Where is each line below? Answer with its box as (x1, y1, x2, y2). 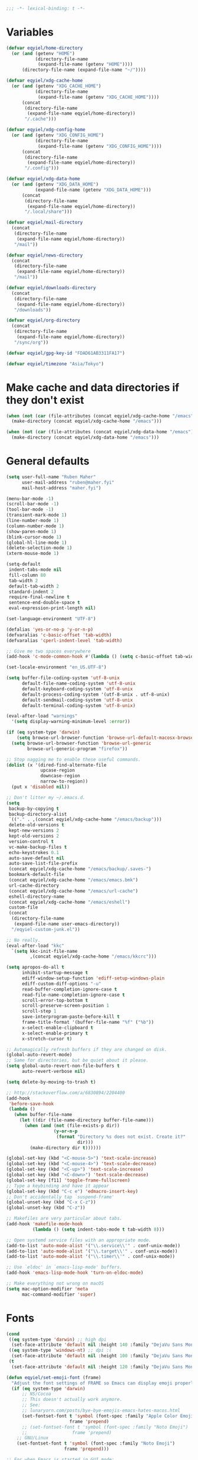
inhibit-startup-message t (21, 970, 88, 976)
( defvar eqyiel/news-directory (6, 252, 83, 258)
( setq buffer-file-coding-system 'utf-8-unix (6, 675, 120, 681)
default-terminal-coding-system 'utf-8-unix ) (21, 702, 136, 709)
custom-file (8, 904, 38, 910)
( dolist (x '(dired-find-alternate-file (6, 762, 107, 768)
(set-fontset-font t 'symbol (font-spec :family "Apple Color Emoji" (21, 1413, 196, 1419)
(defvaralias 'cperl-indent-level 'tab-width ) (6, 637, 123, 644)
